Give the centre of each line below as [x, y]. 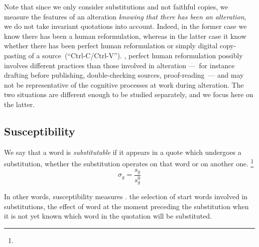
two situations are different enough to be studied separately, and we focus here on [129, 94]
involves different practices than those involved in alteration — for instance [119, 65]
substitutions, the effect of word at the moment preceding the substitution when [127, 206]
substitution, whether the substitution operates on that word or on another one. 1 [129, 163]
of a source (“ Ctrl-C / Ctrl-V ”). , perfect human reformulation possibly [136, 55]
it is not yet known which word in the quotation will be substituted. [108, 216]
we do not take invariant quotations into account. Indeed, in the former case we [126, 26]
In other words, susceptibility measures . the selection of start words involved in [126, 196]
